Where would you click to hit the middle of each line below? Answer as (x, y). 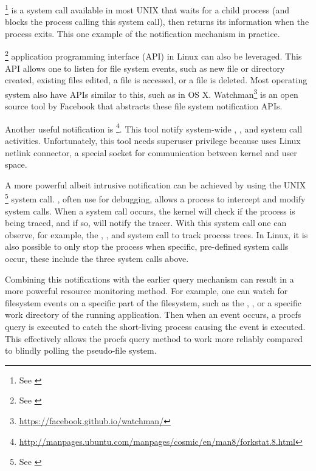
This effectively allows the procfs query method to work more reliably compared (154, 338)
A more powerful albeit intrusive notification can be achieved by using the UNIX (156, 184)
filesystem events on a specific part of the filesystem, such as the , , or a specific (153, 302)
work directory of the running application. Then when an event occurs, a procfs (153, 315)
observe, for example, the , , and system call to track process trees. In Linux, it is (156, 234)
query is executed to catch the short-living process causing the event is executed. (155, 326)
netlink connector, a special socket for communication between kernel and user (151, 152)
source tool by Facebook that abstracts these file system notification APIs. (144, 106)
